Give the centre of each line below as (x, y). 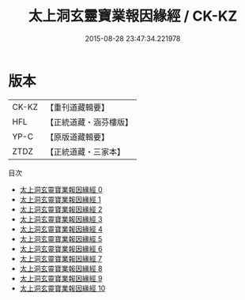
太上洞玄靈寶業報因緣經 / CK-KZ (133, 16)
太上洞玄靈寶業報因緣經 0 (61, 189)
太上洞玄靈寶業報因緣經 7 (61, 258)
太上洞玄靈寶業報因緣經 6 (61, 249)
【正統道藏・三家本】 (85, 152)
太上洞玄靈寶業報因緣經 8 (61, 268)
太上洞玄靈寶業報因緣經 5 (61, 238)
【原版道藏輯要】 (77, 137)
